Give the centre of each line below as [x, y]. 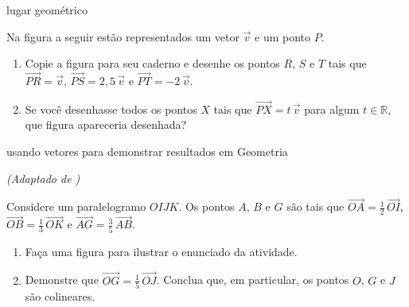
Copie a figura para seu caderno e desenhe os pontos [152, 63]
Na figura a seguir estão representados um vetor [123, 36]
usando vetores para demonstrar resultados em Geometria [147, 151]
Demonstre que [62, 280]
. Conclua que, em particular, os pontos [253, 280]
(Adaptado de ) [43, 178]
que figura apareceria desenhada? [106, 124]
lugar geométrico [47, 10]
